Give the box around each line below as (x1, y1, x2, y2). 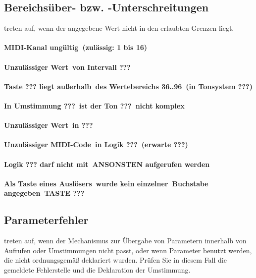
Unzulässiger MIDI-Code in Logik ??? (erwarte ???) (4, 139, 188, 150)
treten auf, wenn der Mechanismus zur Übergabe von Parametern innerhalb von (4, 235, 247, 246)
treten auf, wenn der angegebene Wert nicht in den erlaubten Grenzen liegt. (4, 23, 234, 33)
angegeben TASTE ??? (4, 188, 85, 198)
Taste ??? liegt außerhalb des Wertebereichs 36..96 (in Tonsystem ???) (4, 81, 253, 91)
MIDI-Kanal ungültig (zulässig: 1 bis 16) (4, 42, 148, 53)
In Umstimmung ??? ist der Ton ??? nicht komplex (4, 100, 185, 111)
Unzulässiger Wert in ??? (4, 120, 93, 130)
